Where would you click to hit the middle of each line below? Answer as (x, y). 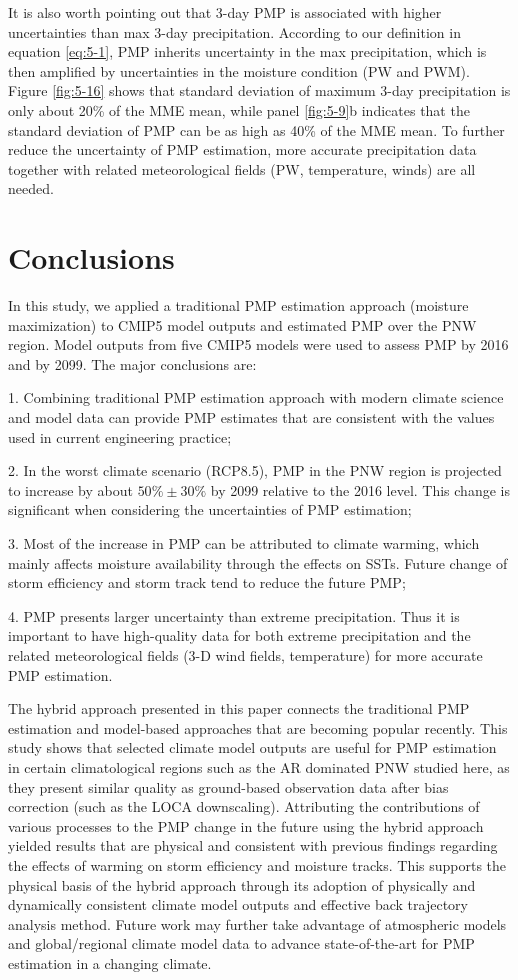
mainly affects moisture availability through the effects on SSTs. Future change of (258, 562)
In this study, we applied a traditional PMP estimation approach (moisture (238, 305)
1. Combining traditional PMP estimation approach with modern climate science (256, 397)
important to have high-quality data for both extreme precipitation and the (239, 635)
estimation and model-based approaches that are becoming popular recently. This (258, 727)
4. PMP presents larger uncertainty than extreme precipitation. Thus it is (234, 615)
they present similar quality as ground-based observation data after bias (228, 786)
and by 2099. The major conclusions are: (132, 363)
